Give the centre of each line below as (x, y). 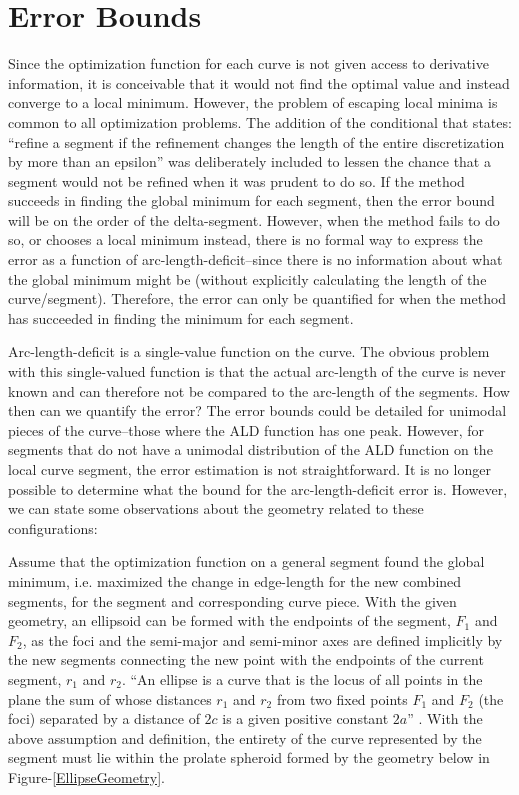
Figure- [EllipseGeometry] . (87, 776)
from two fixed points (342, 698)
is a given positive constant (305, 718)
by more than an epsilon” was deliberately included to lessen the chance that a (249, 161)
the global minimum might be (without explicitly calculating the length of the (247, 278)
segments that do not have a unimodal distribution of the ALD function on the (250, 449)
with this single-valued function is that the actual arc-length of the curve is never (257, 371)
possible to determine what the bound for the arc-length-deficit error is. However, (258, 488)
